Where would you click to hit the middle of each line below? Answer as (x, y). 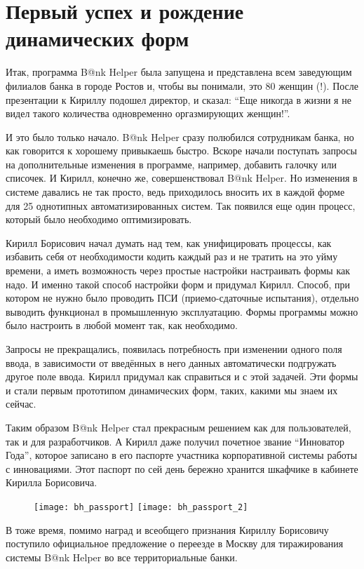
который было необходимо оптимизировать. (99, 219)
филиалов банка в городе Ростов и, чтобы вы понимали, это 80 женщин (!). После (182, 85)
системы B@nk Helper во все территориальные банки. (122, 557)
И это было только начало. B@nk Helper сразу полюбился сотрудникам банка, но (180, 136)
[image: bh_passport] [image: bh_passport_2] (141, 507)
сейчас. (21, 404)
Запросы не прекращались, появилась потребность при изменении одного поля (174, 349)
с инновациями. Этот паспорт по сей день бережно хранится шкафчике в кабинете (182, 468)
